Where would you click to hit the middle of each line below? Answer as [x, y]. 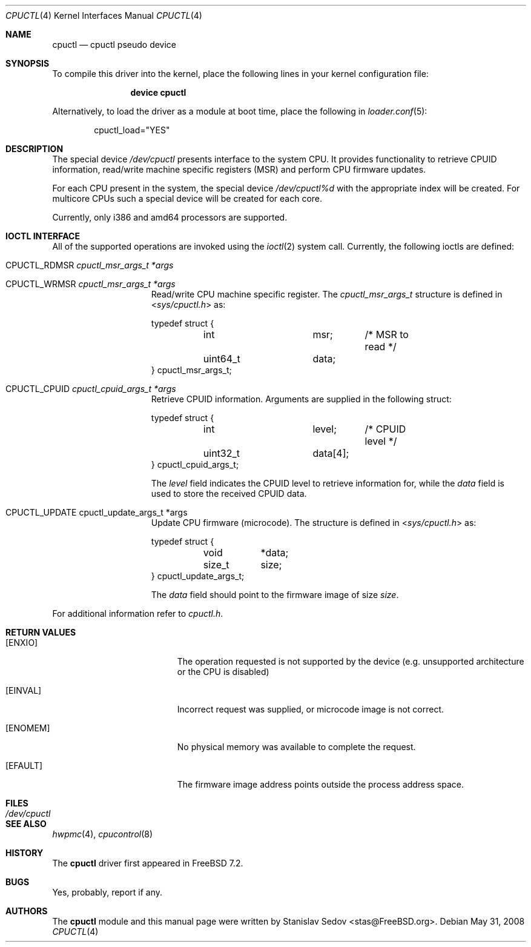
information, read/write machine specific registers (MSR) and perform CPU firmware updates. [239, 169]
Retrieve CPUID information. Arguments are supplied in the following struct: [301, 399]
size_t [216, 565]
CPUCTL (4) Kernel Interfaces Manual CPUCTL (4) [104, 15]
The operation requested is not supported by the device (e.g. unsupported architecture [351, 661]
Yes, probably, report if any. [107, 892]
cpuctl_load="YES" [132, 130]
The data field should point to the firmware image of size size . [275, 595]
